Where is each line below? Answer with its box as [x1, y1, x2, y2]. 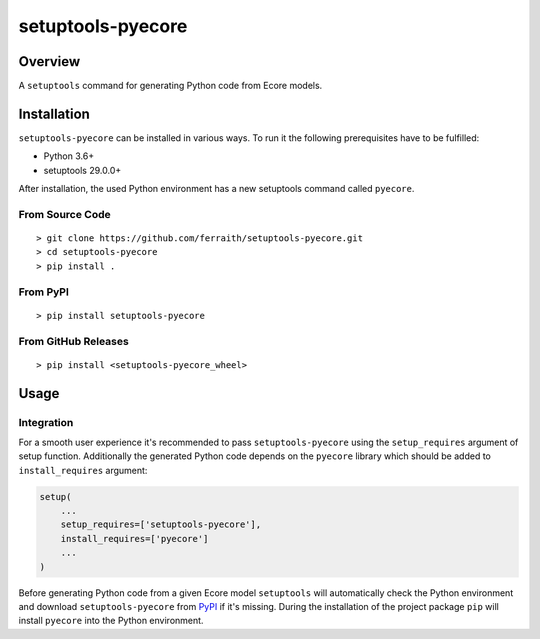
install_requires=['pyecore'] [60, 533, 209, 544]
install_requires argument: [18, 464, 148, 476]
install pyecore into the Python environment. [18, 615, 204, 627]
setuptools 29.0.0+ [43, 164, 122, 176]
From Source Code [18, 207, 112, 221]
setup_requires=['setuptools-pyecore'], [60, 519, 262, 530]
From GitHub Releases [18, 334, 129, 348]
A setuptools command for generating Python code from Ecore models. [18, 80, 323, 92]
